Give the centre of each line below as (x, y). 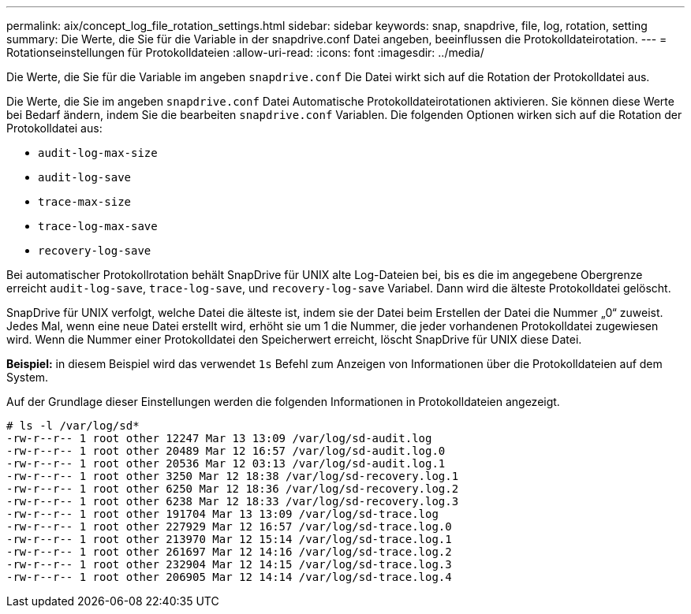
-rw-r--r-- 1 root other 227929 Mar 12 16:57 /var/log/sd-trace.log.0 (229, 527)
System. (28, 377)
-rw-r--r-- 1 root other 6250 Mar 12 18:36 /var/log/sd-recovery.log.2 (233, 489)
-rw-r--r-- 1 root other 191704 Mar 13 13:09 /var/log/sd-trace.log (222, 514)
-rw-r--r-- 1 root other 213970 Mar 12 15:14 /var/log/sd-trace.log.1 (229, 539)
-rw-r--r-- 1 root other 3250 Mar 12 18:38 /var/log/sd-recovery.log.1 (233, 476)
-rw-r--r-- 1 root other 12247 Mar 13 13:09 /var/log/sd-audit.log (219, 438)
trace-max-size (85, 202)
